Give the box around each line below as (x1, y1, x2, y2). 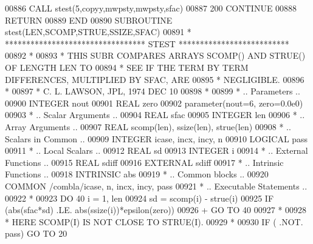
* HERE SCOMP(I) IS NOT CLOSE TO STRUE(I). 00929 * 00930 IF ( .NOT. (5, 215, 303, 228)
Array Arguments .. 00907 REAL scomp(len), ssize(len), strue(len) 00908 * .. (5, 120, 291, 133)
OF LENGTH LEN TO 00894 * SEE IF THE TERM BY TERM (5, 61, 249, 73)
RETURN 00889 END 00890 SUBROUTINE (5, 13, 173, 26)
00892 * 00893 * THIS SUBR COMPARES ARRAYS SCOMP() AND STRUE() (5, 49, 306, 62)
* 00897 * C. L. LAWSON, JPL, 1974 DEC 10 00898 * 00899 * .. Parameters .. (5, 85, 300, 97)
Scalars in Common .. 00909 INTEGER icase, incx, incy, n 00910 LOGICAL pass (5, 132, 308, 145)
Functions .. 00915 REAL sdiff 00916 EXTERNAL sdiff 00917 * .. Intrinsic (5, 156, 284, 168)
